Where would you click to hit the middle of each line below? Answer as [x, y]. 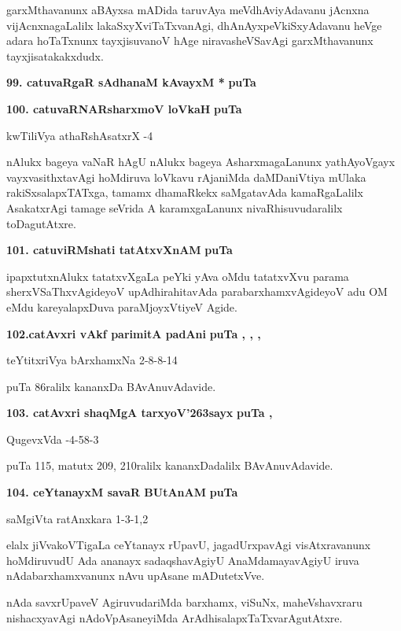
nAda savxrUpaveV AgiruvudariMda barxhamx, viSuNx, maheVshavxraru [184, 602]
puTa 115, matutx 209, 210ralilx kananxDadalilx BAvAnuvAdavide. [170, 465]
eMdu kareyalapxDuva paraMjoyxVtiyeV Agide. [122, 306]
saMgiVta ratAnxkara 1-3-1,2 [77, 518]
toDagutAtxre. [41, 223]
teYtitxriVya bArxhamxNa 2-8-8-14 [92, 360]
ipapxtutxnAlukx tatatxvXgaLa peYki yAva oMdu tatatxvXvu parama [178, 276]
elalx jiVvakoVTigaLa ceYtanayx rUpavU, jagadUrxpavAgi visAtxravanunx [189, 545]
